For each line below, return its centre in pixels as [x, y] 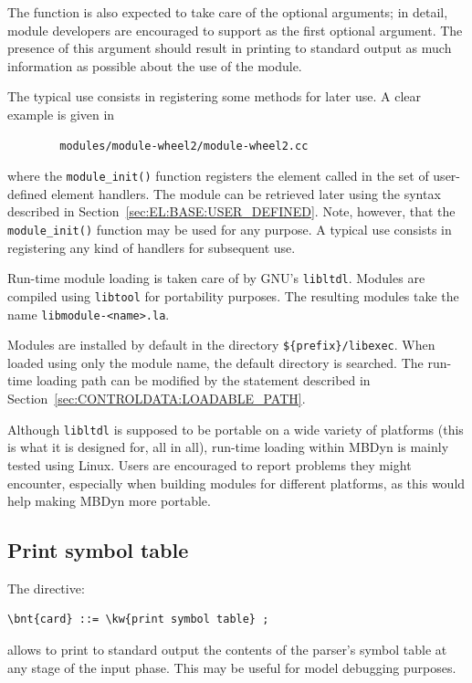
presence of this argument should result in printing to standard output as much [230, 48]
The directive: [46, 588]
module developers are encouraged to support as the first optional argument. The [235, 30]
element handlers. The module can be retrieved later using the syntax [246, 193]
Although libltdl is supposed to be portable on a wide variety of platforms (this [236, 429]
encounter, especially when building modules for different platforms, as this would [236, 483]
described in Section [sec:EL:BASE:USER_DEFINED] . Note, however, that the [231, 211]
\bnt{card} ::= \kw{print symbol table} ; [138, 620]
